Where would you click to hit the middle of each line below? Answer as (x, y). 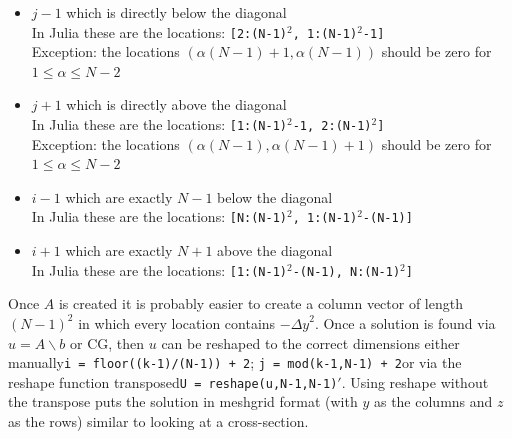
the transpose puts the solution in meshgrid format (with (183, 401)
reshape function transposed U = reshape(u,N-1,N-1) (173, 381)
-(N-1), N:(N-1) (346, 271)
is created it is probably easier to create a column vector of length (260, 303)
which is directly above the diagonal (176, 104)
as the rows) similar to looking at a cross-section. (158, 421)
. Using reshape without (415, 381)
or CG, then (107, 342)
